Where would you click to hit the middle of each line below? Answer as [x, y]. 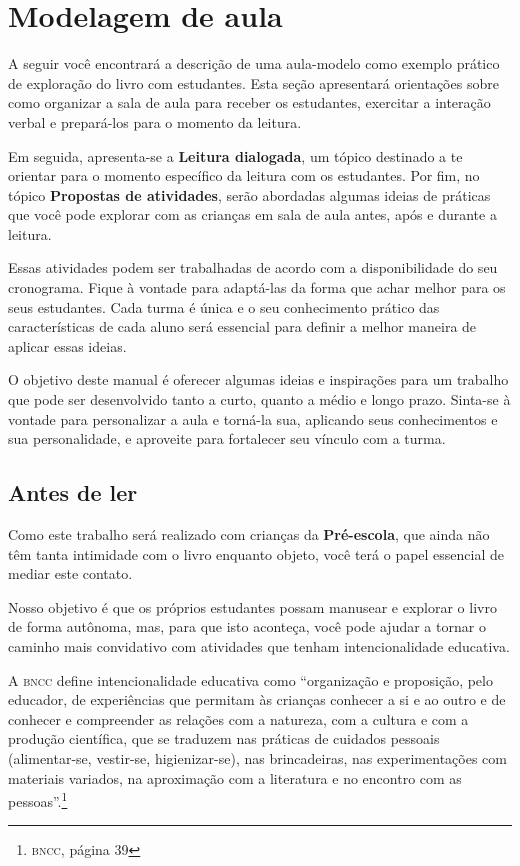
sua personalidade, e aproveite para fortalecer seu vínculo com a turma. [227, 438]
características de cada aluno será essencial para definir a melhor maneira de [242, 326]
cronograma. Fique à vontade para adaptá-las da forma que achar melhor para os [257, 287]
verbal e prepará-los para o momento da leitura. [155, 121]
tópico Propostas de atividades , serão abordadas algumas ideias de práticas [249, 194]
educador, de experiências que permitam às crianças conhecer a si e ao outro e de [257, 699]
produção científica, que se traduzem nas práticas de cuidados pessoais [224, 738]
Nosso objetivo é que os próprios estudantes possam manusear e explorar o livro [252, 606]
